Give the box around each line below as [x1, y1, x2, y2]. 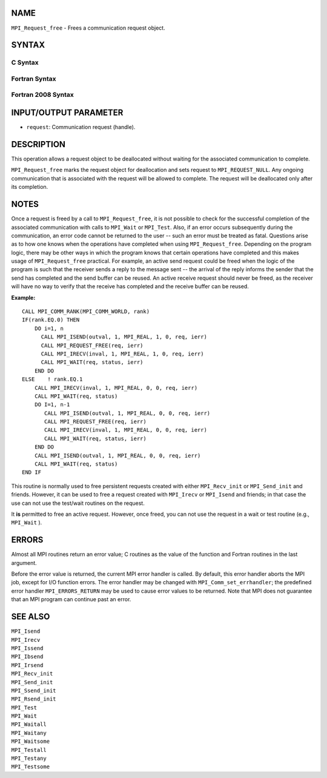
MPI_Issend [11, 645, 44, 651]
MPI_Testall [11, 747, 47, 753]
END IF [22, 469, 42, 476]
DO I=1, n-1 [34, 401, 70, 408]
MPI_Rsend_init [11, 696, 57, 702]
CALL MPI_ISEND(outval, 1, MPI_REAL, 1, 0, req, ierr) [41, 334, 207, 340]
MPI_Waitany [11, 730, 47, 736]
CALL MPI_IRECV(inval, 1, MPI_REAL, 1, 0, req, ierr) [41, 350, 204, 357]
